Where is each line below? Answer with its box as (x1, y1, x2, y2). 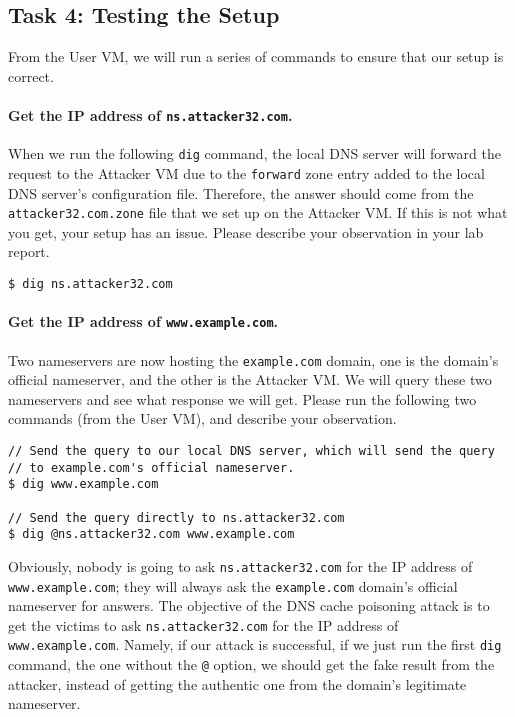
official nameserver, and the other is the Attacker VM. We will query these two (8, 369, 492, 390)
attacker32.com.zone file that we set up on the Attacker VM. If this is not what (8, 202, 508, 223)
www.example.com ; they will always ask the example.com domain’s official (8, 575, 458, 596)
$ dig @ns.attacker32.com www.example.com (8, 527, 295, 542)
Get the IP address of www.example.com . (8, 311, 279, 332)
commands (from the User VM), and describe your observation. (8, 408, 397, 429)
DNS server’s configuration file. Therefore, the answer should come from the (8, 182, 474, 203)
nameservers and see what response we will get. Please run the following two (8, 388, 477, 409)
